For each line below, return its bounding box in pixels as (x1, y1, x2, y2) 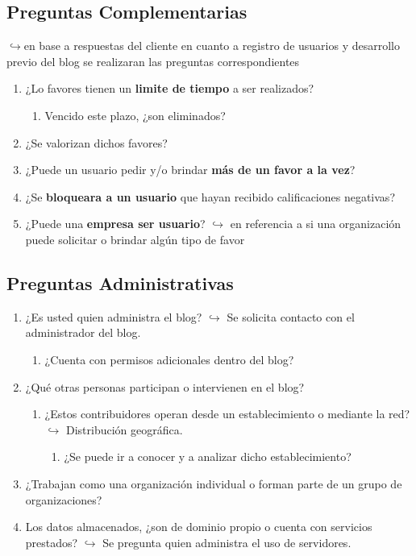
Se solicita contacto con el (227, 308, 355, 325)
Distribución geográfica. (65, 421, 183, 438)
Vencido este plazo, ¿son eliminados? (44, 106, 226, 123)
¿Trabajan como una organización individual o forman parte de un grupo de (25, 475, 402, 492)
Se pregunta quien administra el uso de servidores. (102, 533, 352, 550)
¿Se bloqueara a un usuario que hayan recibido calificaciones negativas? (25, 188, 395, 205)
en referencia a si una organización (230, 215, 401, 232)
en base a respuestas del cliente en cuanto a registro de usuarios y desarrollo (23, 37, 400, 54)
